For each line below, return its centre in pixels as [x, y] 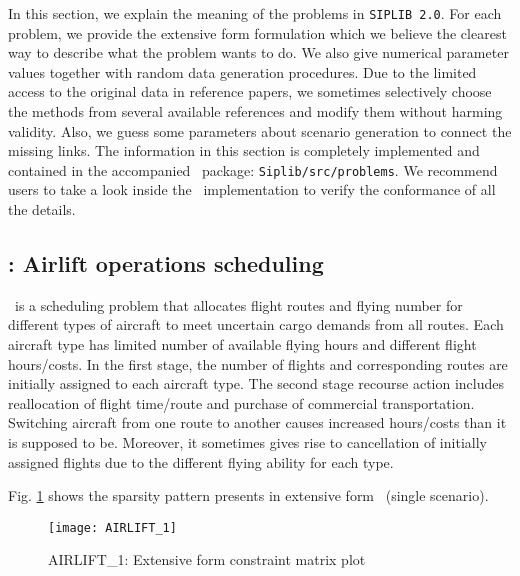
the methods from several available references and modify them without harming [255, 111]
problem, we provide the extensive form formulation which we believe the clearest [257, 32]
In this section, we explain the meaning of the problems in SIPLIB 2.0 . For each [255, 13]
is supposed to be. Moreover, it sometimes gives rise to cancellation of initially [247, 442]
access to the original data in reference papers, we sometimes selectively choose [250, 91]
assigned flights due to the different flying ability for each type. [201, 461]
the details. [42, 209]
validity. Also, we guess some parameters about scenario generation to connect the [260, 130]
